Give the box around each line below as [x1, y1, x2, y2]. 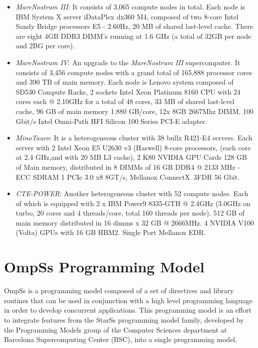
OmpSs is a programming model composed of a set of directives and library [4, 285, 234, 296]
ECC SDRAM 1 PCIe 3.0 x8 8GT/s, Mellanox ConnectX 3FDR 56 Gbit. [15, 171, 240, 182]
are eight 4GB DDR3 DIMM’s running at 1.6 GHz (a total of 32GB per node [15, 30, 252, 41]
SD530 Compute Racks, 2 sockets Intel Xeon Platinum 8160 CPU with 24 [15, 86, 241, 97]
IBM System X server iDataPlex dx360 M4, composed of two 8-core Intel [15, 11, 239, 21]
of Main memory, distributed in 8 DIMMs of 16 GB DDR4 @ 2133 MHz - [15, 161, 240, 172]
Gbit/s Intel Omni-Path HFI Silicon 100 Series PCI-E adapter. [15, 116, 207, 126]
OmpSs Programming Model [4, 256, 205, 277]
